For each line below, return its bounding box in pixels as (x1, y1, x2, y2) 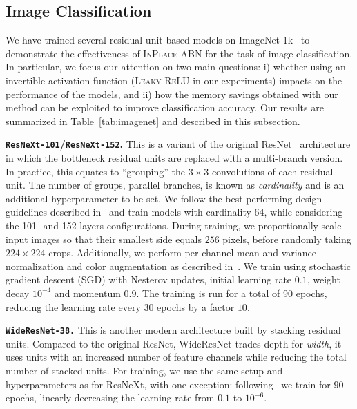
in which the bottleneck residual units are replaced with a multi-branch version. (6, 151, 343, 165)
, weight (307, 272, 340, 287)
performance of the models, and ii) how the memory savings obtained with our (6, 86, 338, 101)
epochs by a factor (157, 299, 235, 314)
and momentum (54, 285, 121, 300)
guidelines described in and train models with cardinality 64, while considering (6, 204, 343, 219)
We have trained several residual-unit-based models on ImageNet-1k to (6, 32, 310, 47)
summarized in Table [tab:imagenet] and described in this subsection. (6, 113, 300, 128)
